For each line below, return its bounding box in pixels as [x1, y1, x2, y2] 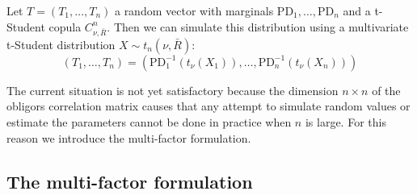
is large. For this [305, 114, 386, 131]
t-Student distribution [6, 35, 116, 52]
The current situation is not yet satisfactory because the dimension [6, 81, 339, 98]
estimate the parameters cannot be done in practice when [6, 114, 292, 131]
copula [48, 18, 82, 35]
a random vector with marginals [114, 2, 274, 19]
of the [372, 81, 401, 98]
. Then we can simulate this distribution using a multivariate [107, 18, 409, 35]
